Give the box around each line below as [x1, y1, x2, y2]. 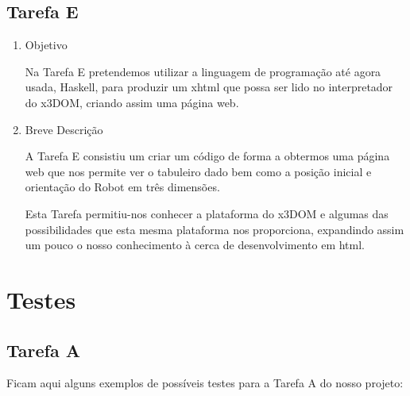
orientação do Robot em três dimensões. [25, 179, 220, 195]
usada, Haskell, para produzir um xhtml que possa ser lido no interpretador [25, 79, 393, 95]
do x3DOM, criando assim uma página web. [25, 94, 239, 110]
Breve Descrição [25, 121, 103, 137]
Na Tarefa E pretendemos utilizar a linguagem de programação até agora [25, 63, 381, 79]
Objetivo [25, 37, 68, 53]
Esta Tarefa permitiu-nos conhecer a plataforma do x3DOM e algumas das [25, 205, 389, 221]
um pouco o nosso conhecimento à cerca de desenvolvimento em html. [25, 236, 365, 253]
